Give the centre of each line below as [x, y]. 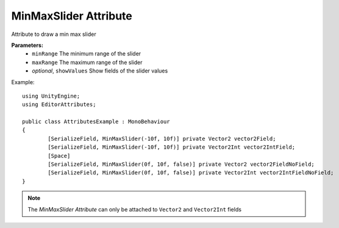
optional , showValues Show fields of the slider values [100, 71]
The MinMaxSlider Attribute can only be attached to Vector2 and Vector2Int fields [135, 209]
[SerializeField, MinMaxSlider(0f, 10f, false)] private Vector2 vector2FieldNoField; [181, 164]
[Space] [59, 156]
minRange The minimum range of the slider [87, 54]
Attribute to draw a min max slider [54, 34]
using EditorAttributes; [59, 105]
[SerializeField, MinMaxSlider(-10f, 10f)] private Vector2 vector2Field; [162, 138]
